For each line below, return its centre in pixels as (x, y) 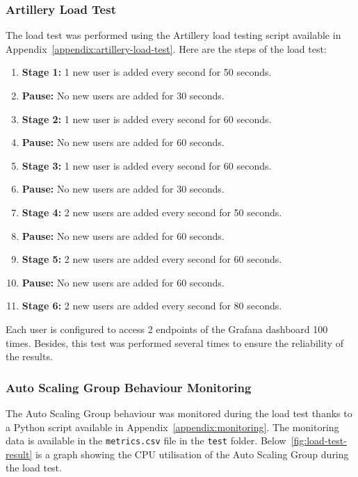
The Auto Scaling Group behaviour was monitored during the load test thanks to (179, 413)
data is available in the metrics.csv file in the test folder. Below (146, 440)
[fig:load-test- (319, 440)
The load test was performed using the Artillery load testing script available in (173, 35)
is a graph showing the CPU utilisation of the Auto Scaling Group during (192, 454)
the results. (29, 356)
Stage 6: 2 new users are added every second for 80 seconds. (152, 306)
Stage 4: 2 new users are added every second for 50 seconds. (152, 212)
